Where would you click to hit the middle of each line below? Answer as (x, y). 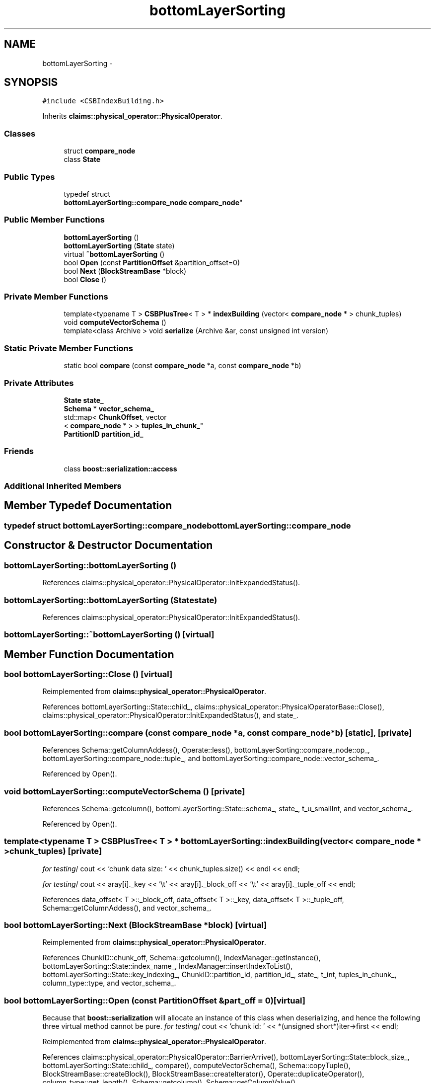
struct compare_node (100, 151)
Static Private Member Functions (69, 348)
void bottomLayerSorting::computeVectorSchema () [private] (125, 791)
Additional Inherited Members (63, 486)
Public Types (30, 177)
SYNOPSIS (31, 82)
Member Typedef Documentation (88, 506)
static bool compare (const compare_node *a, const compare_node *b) (182, 366)
